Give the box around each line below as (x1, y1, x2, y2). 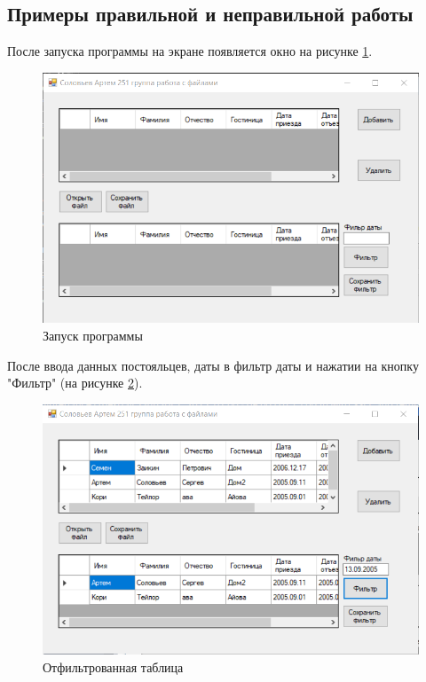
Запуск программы (43, 326, 143, 345)
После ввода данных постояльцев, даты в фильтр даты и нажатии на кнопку (7, 356, 419, 374)
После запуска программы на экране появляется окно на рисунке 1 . (7, 42, 373, 60)
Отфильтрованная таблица (43, 658, 184, 677)
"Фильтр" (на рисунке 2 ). (7, 373, 143, 392)
